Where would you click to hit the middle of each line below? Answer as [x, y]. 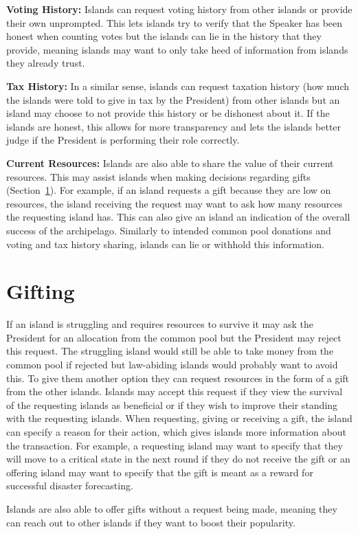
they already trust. [46, 63]
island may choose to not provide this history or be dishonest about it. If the [168, 113]
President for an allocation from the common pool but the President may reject [174, 337]
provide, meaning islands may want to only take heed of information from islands [177, 49]
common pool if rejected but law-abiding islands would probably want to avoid [172, 364]
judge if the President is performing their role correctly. [123, 140]
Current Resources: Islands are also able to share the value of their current [170, 163]
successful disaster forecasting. [70, 486]
